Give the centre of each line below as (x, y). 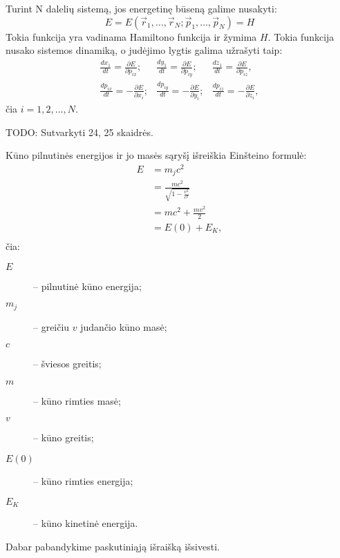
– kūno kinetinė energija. (86, 523)
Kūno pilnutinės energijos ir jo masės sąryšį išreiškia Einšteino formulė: (156, 155)
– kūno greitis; (64, 437)
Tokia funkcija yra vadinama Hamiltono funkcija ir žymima (131, 36)
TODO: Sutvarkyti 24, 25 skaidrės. (79, 132)
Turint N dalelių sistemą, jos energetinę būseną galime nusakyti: (141, 8)
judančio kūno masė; (124, 326)
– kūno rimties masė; (77, 400)
